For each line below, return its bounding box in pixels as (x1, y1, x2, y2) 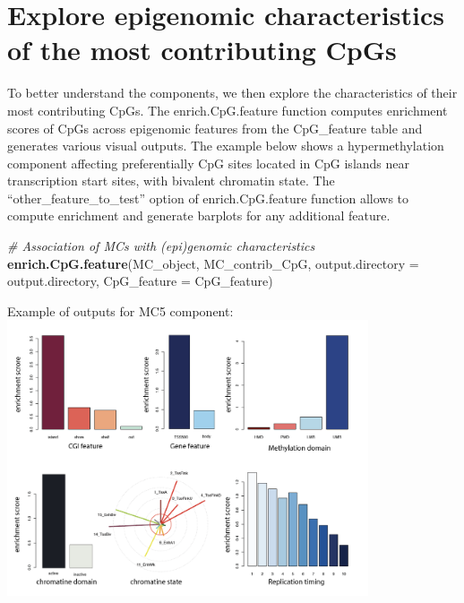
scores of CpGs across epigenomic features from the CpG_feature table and (7, 118, 423, 137)
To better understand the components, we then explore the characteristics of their (7, 83, 458, 102)
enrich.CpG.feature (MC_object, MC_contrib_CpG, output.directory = (7, 254, 419, 272)
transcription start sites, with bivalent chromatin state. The (7, 171, 335, 190)
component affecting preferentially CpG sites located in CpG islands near (7, 153, 410, 172)
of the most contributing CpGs (7, 31, 397, 68)
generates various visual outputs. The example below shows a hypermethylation (7, 136, 444, 155)
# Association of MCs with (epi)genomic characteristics (7, 237, 315, 255)
